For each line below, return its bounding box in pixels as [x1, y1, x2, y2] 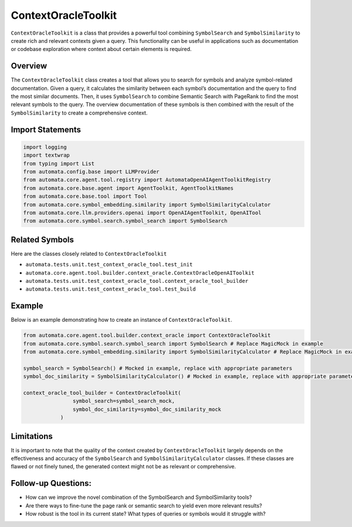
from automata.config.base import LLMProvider [23, 168, 160, 175]
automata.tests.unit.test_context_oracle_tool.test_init [25, 261, 193, 268]
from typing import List [23, 160, 95, 167]
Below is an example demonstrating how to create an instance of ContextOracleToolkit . [11, 316, 232, 323]
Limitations [11, 431, 53, 441]
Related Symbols [11, 235, 75, 245]
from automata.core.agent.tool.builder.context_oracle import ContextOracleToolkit [23, 332, 271, 339]
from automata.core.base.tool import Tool [23, 193, 147, 200]
